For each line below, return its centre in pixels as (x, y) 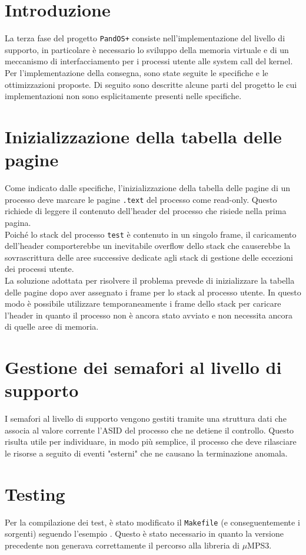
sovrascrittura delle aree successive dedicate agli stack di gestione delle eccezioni (149, 257)
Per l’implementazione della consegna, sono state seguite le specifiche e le (137, 72)
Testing (35, 493)
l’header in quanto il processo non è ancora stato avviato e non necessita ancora (149, 315)
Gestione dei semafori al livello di (143, 367)
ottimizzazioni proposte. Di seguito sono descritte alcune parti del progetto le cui (151, 84)
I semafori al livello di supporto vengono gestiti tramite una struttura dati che (146, 418)
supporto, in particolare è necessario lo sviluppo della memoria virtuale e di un (147, 49)
